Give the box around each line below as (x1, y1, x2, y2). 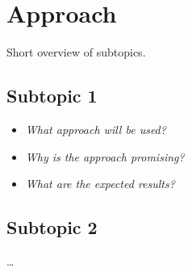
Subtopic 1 (6, 83, 98, 108)
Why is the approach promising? (25, 148, 185, 165)
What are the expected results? (25, 175, 175, 192)
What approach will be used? (25, 120, 166, 137)
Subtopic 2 (6, 215, 98, 240)
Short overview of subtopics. (6, 44, 146, 61)
